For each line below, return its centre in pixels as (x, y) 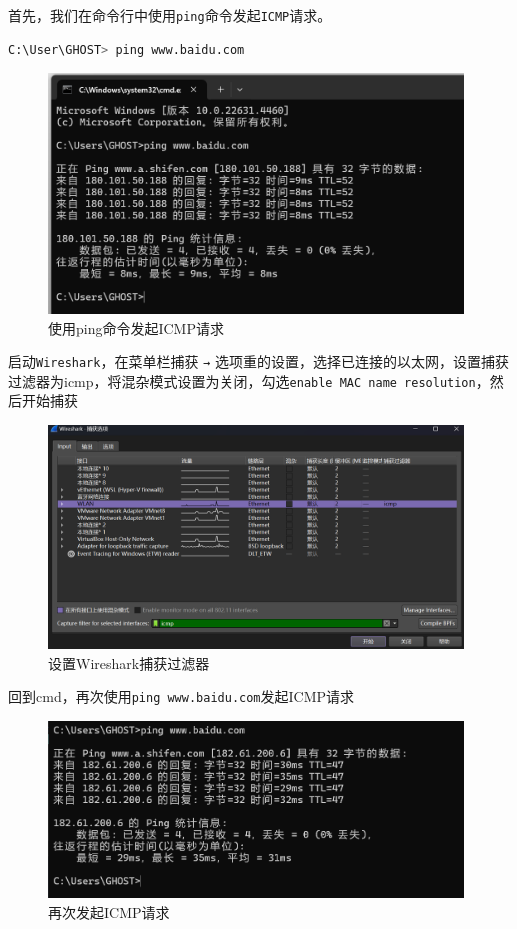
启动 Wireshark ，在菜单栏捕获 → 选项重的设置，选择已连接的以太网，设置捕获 (258, 361)
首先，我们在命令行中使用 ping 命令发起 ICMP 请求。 (170, 15)
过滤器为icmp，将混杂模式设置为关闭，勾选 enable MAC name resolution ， (249, 380)
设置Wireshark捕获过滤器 (129, 662)
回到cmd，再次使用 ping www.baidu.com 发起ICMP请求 (181, 696)
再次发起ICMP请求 (109, 911)
